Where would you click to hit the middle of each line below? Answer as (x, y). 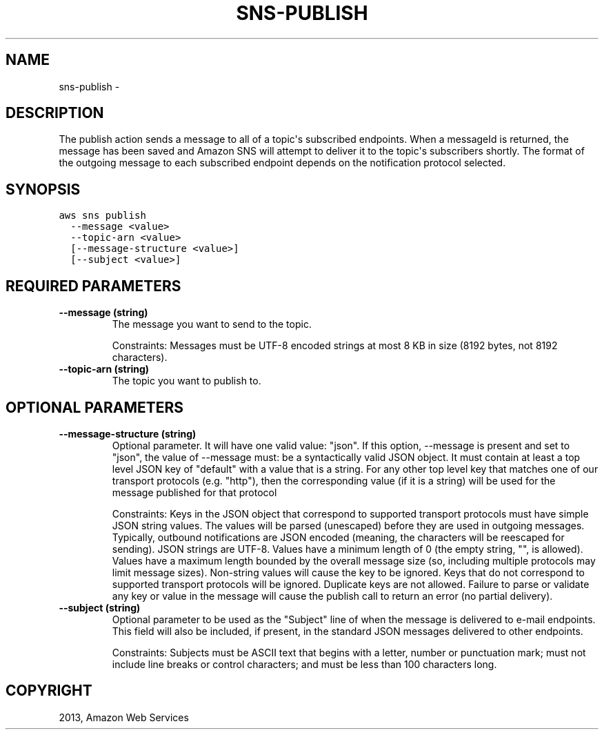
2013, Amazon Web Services (124, 717)
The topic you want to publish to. (187, 381)
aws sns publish (102, 216)
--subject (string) (100, 607)
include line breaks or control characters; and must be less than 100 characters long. (304, 664)
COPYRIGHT (49, 691)
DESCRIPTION (55, 113)
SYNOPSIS (43, 189)
